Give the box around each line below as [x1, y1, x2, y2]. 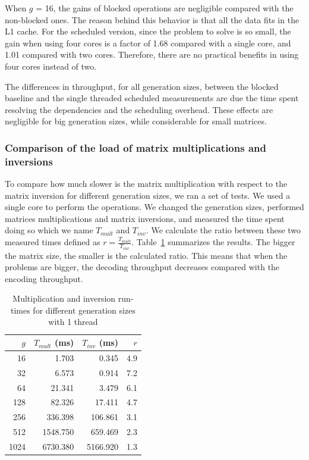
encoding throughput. [5, 272, 83, 284]
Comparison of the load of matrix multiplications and [5, 140, 266, 155]
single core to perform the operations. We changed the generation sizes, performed [5, 201, 304, 213]
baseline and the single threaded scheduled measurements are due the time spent [5, 92, 299, 104]
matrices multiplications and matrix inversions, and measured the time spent [5, 212, 285, 224]
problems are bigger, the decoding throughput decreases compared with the [5, 261, 280, 273]
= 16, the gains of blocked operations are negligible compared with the [36, 2, 294, 14]
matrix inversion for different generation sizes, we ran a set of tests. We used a [5, 189, 291, 201]
